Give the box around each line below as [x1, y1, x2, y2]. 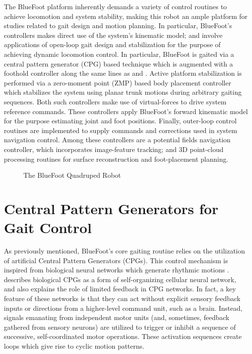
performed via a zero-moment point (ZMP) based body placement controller [4, 77, 232, 87]
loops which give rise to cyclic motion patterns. [4, 340, 144, 351]
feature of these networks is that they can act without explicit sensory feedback [4, 293, 241, 303]
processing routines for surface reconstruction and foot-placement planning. [4, 153, 229, 164]
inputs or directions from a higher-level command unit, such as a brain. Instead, [4, 303, 243, 313]
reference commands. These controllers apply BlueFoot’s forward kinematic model [4, 106, 248, 116]
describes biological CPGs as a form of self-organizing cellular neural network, [4, 274, 236, 284]
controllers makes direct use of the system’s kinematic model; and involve [4, 30, 223, 40]
